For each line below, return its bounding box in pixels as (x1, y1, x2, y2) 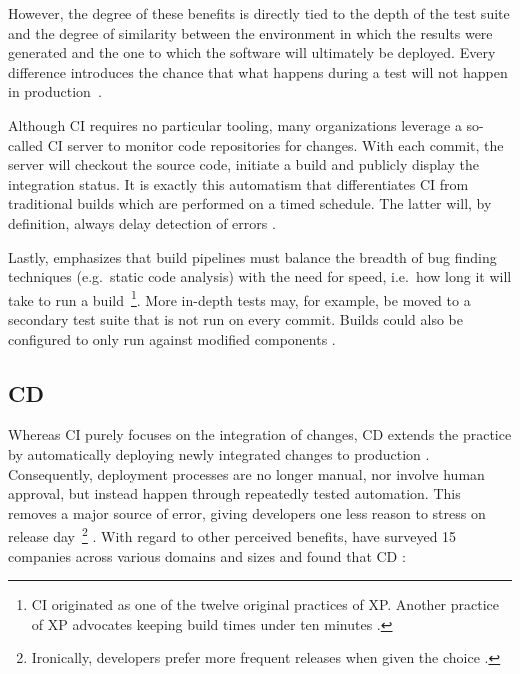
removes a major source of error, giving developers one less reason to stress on (8, 502, 486, 523)
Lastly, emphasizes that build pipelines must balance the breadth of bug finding (8, 246, 497, 267)
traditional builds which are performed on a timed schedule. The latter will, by (8, 193, 492, 214)
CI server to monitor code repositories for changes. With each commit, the (47, 134, 504, 155)
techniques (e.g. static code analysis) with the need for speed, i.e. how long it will (8, 266, 512, 287)
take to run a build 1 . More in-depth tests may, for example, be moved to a (8, 286, 471, 310)
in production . (8, 81, 102, 102)
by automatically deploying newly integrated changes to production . (8, 443, 430, 464)
